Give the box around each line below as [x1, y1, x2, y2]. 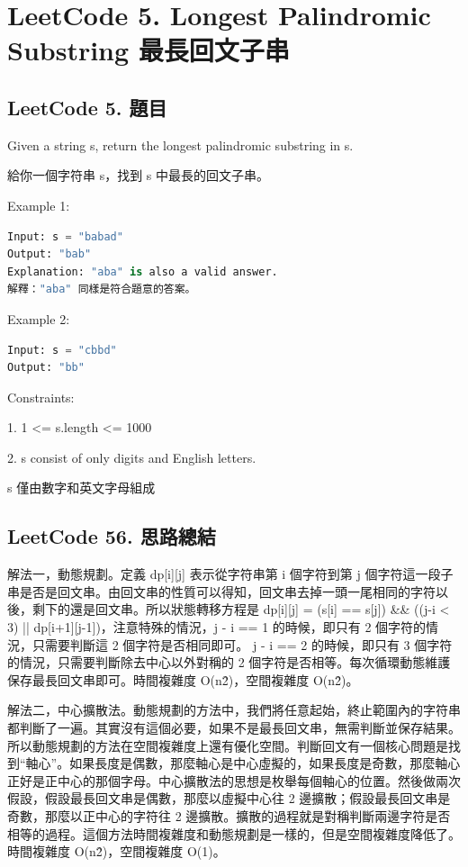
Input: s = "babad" [7, 230, 123, 243]
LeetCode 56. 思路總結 [7, 522, 216, 550]
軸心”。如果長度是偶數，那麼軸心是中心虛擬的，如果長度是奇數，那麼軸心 [25, 754, 461, 772]
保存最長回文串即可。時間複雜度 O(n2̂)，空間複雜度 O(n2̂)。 [7, 670, 359, 689]
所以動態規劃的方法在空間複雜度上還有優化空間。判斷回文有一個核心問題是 [7, 736, 448, 754]
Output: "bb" [7, 361, 85, 375]
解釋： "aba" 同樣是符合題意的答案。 [7, 283, 196, 296]
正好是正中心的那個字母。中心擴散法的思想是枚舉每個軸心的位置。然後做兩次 [7, 771, 461, 790]
